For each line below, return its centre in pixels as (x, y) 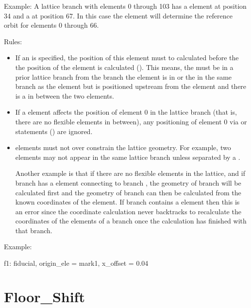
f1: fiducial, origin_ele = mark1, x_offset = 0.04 (76, 263)
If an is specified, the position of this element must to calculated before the (127, 58)
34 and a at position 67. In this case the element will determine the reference (118, 15)
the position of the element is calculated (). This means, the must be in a (124, 67)
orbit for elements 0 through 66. (51, 25)
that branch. (34, 230)
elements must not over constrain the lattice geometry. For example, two (123, 147)
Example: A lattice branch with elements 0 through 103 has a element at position (125, 6)
